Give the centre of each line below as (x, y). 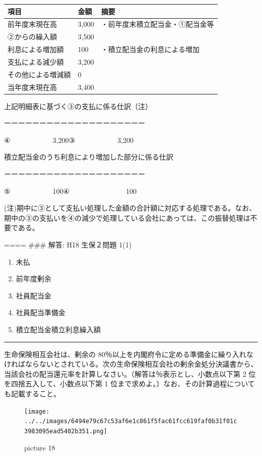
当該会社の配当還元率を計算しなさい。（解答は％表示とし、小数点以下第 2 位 (130, 373)
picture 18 (40, 447)
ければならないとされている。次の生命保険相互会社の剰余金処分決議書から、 (131, 364)
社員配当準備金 (41, 312)
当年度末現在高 (32, 87)
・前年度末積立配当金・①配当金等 (157, 24)
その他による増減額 (39, 74)
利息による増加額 (36, 49)
